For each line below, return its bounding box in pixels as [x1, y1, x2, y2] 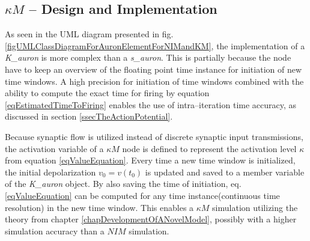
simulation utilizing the [212, 201, 298, 213]
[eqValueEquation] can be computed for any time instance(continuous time [5, 189, 280, 201]
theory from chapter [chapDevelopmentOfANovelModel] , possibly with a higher [5, 213, 297, 225]
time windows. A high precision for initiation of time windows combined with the [5, 75, 304, 87]
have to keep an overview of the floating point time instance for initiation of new [5, 63, 302, 75]
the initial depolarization [5, 165, 96, 178]
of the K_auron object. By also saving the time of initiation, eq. [5, 177, 242, 190]
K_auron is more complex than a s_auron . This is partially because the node [5, 51, 291, 64]
